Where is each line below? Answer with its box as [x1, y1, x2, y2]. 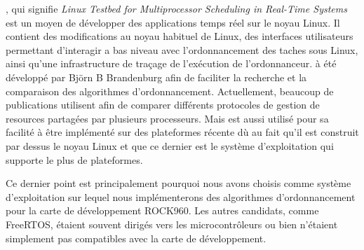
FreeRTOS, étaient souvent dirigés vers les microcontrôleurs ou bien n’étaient [6, 216, 338, 231]
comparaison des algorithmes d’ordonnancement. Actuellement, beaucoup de [6, 83, 334, 98]
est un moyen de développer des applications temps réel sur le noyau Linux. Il [6, 15, 340, 29]
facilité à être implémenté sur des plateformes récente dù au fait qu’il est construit [6, 125, 359, 139]
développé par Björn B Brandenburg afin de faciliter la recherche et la [6, 69, 307, 84]
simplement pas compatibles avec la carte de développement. [6, 230, 267, 245]
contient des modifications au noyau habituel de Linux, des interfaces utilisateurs [6, 29, 353, 43]
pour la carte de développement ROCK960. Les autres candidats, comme [6, 203, 319, 218]
